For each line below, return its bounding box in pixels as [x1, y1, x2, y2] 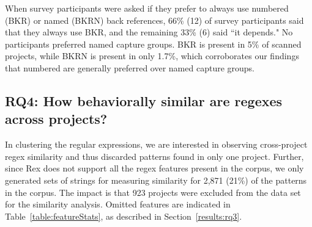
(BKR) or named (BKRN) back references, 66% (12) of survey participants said [5, 13, 304, 26]
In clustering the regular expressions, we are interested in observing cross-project [5, 138, 308, 151]
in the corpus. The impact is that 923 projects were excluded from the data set [5, 186, 301, 198]
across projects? [5, 109, 108, 128]
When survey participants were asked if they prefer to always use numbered [5, 2, 289, 14]
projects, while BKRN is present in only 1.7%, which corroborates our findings [5, 49, 299, 62]
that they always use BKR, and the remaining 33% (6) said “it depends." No [5, 26, 293, 38]
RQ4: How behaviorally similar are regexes [5, 91, 283, 110]
